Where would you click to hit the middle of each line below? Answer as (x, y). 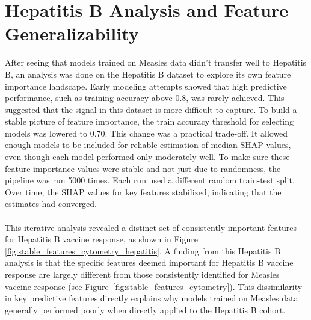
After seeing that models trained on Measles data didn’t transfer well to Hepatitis (156, 62)
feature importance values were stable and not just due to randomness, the (143, 168)
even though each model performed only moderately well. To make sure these (147, 157)
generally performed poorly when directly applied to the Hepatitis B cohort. (145, 309)
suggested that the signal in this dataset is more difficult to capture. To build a (151, 109)
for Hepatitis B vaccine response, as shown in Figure (101, 239)
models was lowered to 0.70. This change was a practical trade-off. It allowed (146, 133)
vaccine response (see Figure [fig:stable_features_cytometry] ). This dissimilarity (154, 286)
